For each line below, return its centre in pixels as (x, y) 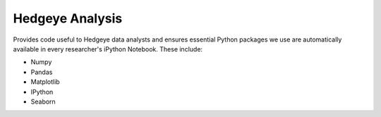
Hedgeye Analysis (68, 18)
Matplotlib (45, 82)
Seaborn (43, 101)
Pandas (42, 72)
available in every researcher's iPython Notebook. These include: (108, 49)
